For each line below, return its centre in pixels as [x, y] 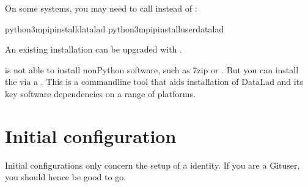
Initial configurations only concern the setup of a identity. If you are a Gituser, [152, 165]
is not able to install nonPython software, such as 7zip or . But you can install [152, 69]
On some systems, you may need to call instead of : [101, 8]
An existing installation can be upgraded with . [94, 49]
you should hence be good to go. [66, 177]
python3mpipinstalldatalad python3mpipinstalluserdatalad [115, 28]
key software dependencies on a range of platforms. [100, 93]
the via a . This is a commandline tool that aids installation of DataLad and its [154, 82]
